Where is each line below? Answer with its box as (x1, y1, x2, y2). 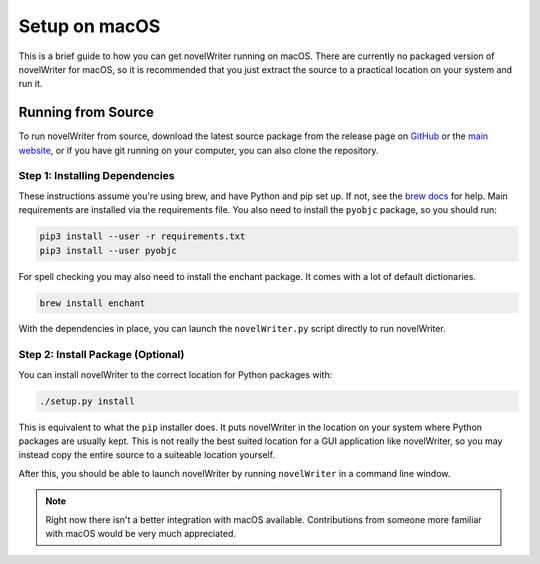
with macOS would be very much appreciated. (45, 527, 237, 539)
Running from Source (18, 104, 155, 121)
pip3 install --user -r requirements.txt (39, 231, 246, 242)
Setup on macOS (18, 15, 161, 37)
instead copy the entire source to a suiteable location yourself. (18, 449, 275, 461)
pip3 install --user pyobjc (39, 245, 177, 256)
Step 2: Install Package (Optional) (18, 348, 185, 362)
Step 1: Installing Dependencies (18, 169, 175, 183)
